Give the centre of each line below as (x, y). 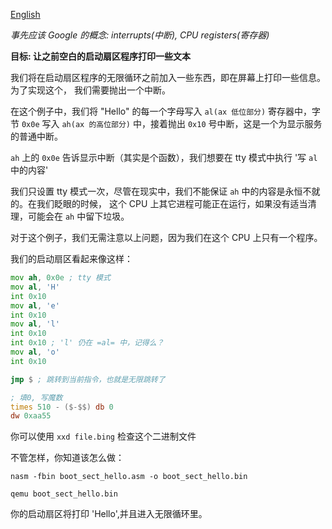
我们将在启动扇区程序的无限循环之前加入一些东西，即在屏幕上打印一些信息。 (168, 77)
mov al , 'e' (35, 305)
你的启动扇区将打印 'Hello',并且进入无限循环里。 (109, 514)
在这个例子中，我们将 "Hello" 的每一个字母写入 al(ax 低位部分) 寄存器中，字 (166, 111)
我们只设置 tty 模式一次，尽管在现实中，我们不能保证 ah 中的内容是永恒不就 (165, 191)
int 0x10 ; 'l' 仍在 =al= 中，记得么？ (87, 343)
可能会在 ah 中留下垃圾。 (78, 216)
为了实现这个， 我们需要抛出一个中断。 (90, 90)
